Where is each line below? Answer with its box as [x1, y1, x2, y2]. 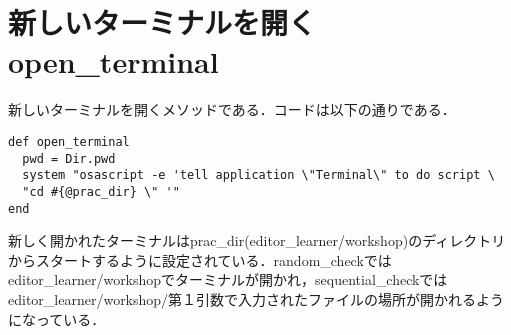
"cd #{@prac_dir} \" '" [22, 184, 180, 199]
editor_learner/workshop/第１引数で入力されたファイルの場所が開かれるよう [8, 288, 505, 309]
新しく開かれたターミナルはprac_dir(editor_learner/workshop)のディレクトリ [8, 230, 506, 251]
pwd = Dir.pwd [22, 151, 116, 166]
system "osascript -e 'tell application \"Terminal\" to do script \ [22, 168, 495, 183]
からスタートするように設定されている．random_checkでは [8, 249, 392, 270]
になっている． [8, 308, 106, 329]
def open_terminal [8, 134, 130, 149]
